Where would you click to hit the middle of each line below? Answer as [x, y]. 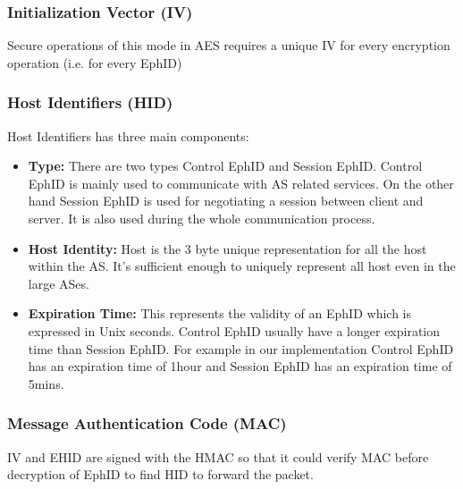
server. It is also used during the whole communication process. [202, 218]
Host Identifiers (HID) [90, 102]
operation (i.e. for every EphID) [95, 62]
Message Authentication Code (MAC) [147, 423]
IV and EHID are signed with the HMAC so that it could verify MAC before [218, 456]
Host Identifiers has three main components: [128, 135]
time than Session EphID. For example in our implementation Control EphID [241, 348]
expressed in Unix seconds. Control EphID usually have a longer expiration [234, 330]
